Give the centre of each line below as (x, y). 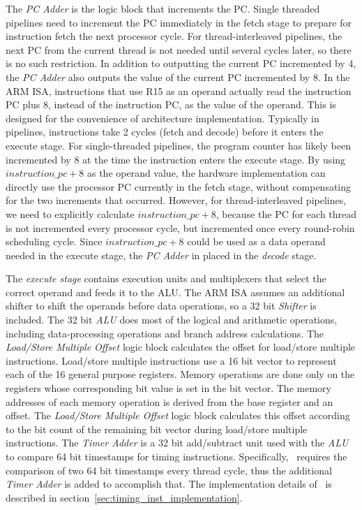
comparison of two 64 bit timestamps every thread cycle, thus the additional (169, 470)
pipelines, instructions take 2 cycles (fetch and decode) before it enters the (165, 132)
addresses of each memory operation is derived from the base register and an (169, 401)
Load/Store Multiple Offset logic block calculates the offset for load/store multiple (181, 347)
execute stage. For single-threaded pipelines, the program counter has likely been (178, 145)
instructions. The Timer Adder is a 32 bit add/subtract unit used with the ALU (177, 443)
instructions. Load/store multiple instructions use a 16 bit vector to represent (171, 360)
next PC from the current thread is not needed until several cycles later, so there (179, 49)
